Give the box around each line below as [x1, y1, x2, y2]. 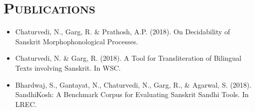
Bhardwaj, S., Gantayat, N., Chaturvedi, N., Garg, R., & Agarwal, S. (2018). [15, 79, 251, 90]
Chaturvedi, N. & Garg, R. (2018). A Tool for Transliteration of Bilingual [15, 53, 241, 63]
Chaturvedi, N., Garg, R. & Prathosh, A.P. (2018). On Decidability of [15, 26, 230, 37]
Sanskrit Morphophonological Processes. [15, 36, 138, 46]
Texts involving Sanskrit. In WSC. [15, 62, 121, 73]
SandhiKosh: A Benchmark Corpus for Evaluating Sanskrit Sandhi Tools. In [15, 89, 249, 100]
